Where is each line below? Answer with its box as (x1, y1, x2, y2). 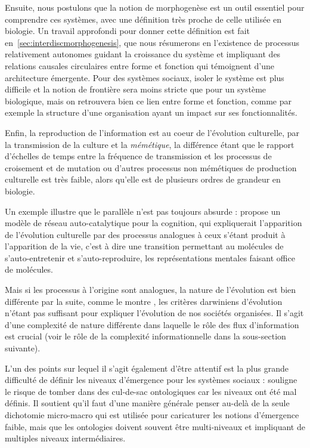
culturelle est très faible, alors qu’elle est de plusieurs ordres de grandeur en (5, 173, 281, 186)
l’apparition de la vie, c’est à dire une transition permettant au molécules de (5, 240, 284, 252)
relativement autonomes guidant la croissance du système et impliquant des (5, 48, 281, 60)
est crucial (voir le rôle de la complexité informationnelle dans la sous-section (5, 330, 286, 342)
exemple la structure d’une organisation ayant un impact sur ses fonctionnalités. (5, 106, 297, 119)
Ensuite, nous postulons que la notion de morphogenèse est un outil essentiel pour (5, 1, 305, 13)
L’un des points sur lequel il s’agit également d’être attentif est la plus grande (5, 362, 289, 374)
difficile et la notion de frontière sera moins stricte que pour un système (5, 83, 266, 95)
